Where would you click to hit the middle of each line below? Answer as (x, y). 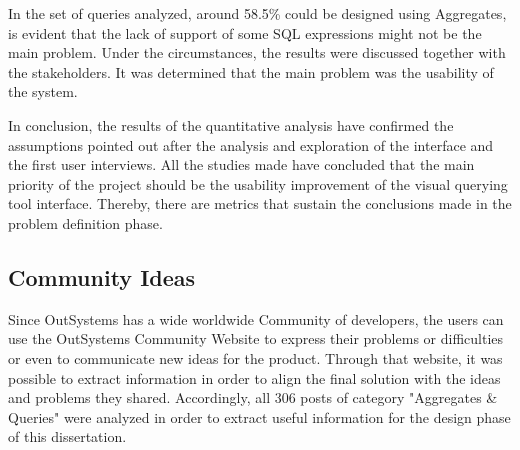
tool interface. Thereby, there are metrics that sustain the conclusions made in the (260, 203)
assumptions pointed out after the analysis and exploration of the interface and (251, 144)
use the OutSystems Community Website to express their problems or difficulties (256, 338)
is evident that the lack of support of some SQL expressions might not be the (245, 32)
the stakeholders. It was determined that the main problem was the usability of (251, 71)
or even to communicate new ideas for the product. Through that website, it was (255, 357)
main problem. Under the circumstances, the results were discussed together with (257, 52)
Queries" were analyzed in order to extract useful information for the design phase (259, 416)
